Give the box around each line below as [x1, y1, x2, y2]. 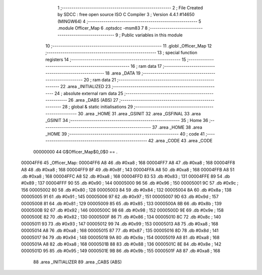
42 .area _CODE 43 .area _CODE [148, 138, 213, 144]
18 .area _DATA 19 [105, 70, 141, 76]
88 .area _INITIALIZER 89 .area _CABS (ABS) [33, 259, 122, 265]
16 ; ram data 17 [130, 63, 162, 69]
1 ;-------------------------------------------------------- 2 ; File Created [57, 5, 203, 11]
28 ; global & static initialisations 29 [62, 104, 133, 110]
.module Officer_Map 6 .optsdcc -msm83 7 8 [57, 25, 148, 31]
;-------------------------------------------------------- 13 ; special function [45, 50, 197, 56]
